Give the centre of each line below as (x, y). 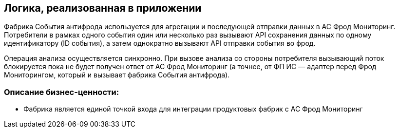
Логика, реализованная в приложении (103, 8)
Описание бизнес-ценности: (62, 92)
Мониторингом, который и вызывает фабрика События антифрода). (117, 75)
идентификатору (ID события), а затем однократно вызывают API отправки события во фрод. (160, 43)
